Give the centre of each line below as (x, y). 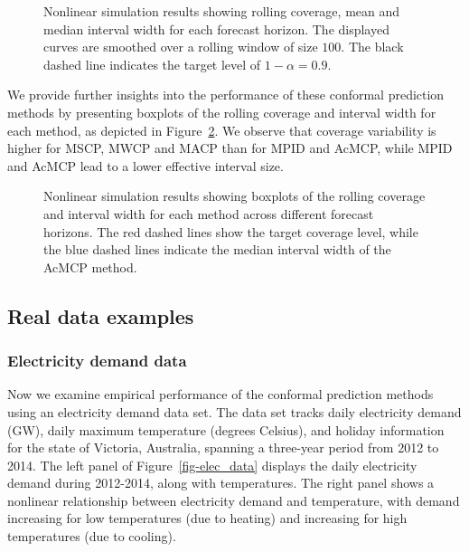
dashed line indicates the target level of (152, 64)
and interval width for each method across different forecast (209, 213)
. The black (372, 47)
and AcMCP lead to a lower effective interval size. (145, 165)
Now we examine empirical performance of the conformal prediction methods (220, 394)
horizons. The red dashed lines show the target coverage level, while (231, 231)
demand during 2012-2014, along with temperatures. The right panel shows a (221, 483)
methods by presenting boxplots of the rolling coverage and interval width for (222, 112)
